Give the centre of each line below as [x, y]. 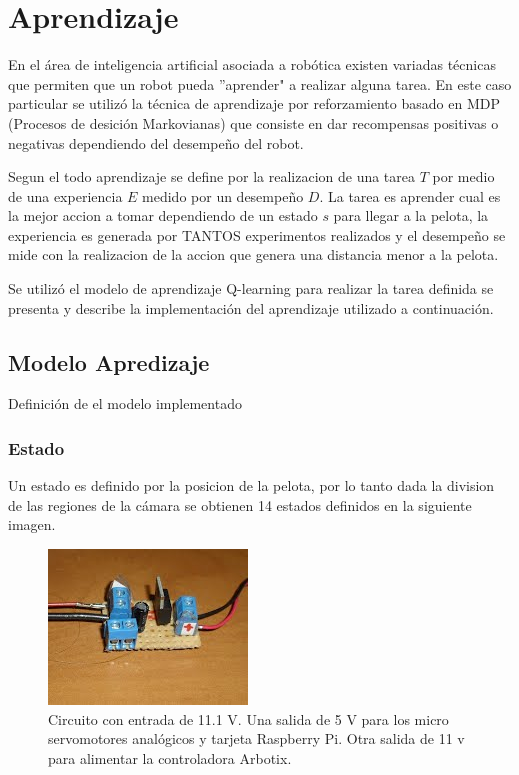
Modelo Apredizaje [109, 361]
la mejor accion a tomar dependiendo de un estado [163, 215]
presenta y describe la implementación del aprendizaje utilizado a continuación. [251, 307]
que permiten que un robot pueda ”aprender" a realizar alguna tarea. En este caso [260, 83]
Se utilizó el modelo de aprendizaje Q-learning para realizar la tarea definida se [251, 288]
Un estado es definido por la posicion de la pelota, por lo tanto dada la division [251, 485]
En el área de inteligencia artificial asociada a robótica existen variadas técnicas [252, 64]
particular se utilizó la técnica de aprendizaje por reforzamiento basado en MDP [254, 103]
